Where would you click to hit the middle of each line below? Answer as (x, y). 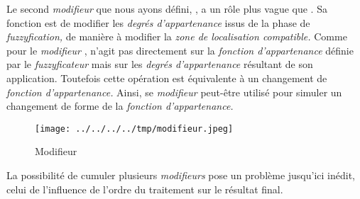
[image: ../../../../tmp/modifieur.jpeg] (134, 129)
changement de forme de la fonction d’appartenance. (120, 106)
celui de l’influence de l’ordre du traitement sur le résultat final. (145, 189)
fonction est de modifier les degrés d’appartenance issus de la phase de (158, 22)
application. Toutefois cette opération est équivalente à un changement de (167, 78)
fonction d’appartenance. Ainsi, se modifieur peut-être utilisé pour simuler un (174, 92)
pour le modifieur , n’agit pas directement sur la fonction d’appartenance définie (180, 50)
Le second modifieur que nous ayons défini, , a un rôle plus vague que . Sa (167, 8)
